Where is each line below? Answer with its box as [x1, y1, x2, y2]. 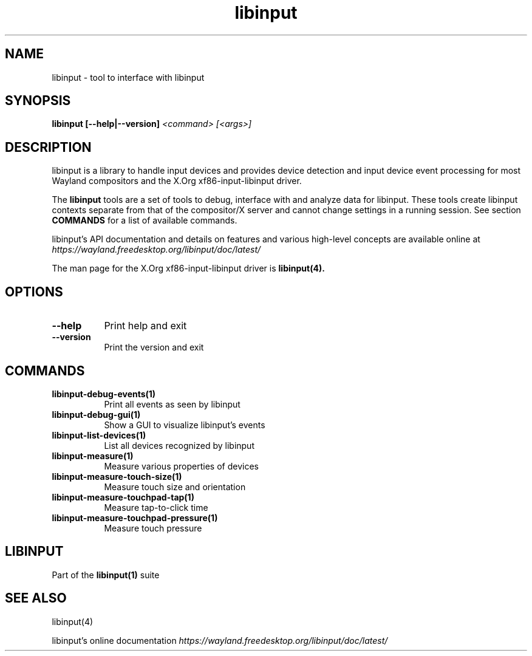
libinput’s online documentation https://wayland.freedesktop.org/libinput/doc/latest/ [52, 635, 388, 646]
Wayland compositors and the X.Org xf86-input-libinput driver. [52, 176, 302, 186]
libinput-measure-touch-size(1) [52, 471, 182, 482]
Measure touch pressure [104, 522, 202, 533]
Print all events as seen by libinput [104, 398, 240, 409]
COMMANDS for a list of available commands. [52, 215, 237, 226]
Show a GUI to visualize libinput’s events [104, 419, 265, 430]
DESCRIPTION [5, 139, 92, 155]
